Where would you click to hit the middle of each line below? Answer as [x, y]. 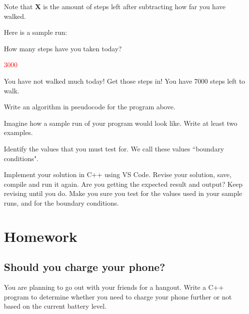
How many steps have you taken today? [63, 48]
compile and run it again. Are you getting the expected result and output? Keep [123, 184]
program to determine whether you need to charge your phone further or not [118, 296]
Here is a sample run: [36, 32]
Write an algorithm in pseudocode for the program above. [90, 107]
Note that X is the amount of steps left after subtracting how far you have [115, 6]
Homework [41, 236]
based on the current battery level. [55, 306]
